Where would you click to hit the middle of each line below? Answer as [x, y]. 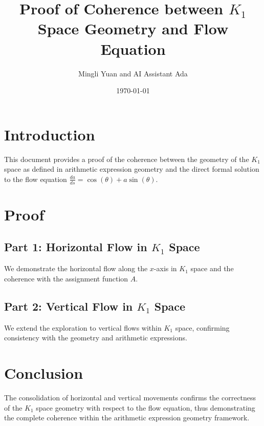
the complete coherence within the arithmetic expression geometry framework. [127, 418]
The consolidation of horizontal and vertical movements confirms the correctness [130, 397]
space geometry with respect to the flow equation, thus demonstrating [146, 407]
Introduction [50, 134]
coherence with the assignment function [66, 278]
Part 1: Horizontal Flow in [76, 247]
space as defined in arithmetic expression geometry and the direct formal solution [132, 169]
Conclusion [44, 372]
